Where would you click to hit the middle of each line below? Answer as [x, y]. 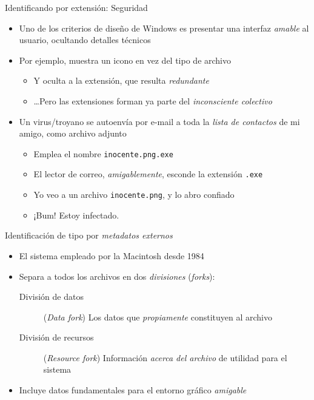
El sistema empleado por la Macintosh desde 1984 [112, 255]
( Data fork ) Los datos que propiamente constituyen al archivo [158, 317]
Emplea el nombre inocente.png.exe [103, 153]
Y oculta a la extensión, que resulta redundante [121, 80]
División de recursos [56, 337]
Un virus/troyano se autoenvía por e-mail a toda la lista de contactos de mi [159, 121]
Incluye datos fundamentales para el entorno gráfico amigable [133, 390]
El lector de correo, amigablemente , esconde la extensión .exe [148, 174]
